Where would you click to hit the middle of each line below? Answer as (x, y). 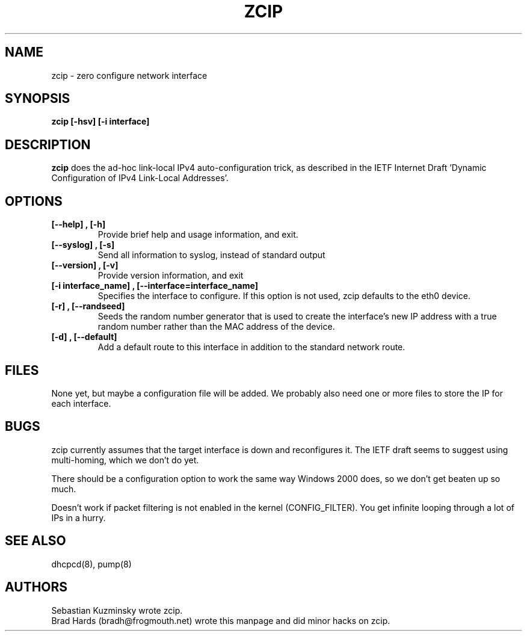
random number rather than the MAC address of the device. (216, 327)
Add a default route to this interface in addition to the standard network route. (251, 347)
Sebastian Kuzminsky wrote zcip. (117, 610)
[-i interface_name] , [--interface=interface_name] (155, 286)
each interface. (81, 403)
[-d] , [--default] (84, 337)
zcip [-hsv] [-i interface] (100, 122)
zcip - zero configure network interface (129, 75)
